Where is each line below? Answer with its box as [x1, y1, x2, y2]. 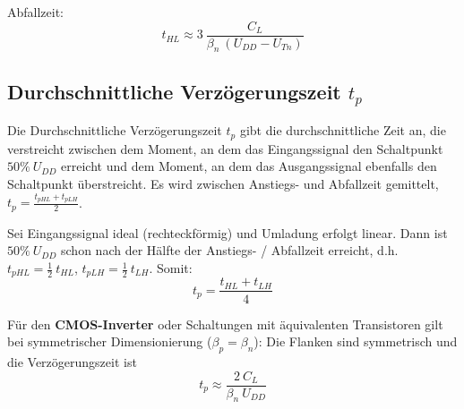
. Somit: [149, 259, 193, 277]
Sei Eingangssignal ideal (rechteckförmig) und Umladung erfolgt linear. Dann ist [7, 223, 448, 242]
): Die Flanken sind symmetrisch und [253, 332, 458, 351]
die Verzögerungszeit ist [7, 352, 137, 371]
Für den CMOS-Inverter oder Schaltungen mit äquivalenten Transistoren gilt [7, 314, 443, 333]
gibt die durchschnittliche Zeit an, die [239, 121, 446, 140]
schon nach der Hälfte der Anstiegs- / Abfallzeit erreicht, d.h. [61, 241, 399, 260]
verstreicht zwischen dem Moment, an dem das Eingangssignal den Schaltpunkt [7, 139, 443, 158]
